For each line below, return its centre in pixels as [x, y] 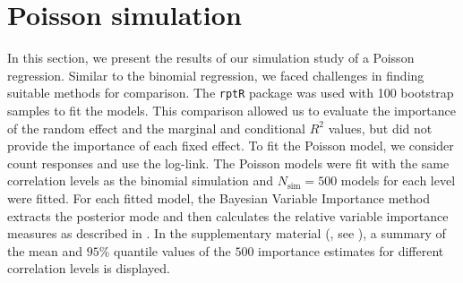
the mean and [45, 250]
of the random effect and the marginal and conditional [156, 128]
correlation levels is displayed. [89, 268]
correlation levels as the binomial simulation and [141, 180]
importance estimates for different [351, 250]
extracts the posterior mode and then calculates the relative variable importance [228, 215]
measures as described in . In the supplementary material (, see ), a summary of [227, 233]
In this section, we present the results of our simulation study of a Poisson [211, 58]
